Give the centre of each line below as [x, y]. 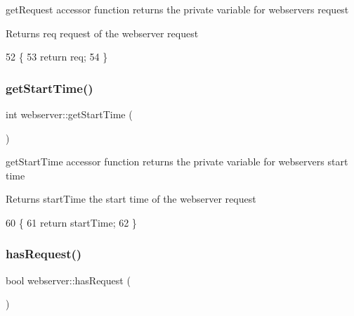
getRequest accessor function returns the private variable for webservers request [177, 9]
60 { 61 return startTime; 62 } [71, 222]
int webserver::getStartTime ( [69, 114]
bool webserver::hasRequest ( [68, 280]
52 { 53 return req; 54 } [57, 57]
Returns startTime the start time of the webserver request [131, 199]
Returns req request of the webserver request [102, 33]
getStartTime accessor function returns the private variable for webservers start [177, 162]
